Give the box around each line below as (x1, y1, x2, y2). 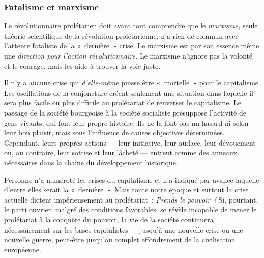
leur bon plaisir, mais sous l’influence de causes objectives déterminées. (4, 127, 225, 138)
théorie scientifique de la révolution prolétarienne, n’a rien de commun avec (4, 30, 239, 41)
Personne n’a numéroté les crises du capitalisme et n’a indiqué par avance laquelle (4, 174, 259, 185)
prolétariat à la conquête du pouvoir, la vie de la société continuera (4, 214, 214, 224)
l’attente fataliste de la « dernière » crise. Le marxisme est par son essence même (4, 40, 259, 51)
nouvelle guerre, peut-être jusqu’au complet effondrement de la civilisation (4, 234, 236, 245)
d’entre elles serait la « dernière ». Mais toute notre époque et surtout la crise (4, 184, 249, 195)
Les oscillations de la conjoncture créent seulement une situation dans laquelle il (4, 87, 253, 98)
